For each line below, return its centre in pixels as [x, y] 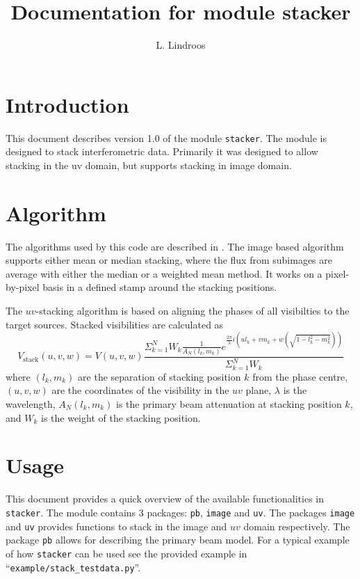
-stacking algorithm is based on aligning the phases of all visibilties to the [193, 310]
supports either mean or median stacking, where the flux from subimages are [169, 260]
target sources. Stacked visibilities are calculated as [115, 324]
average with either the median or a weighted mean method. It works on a [164, 273]
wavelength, [31, 404]
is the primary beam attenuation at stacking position [229, 404]
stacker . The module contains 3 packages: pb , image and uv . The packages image [180, 512]
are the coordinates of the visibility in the [140, 390]
